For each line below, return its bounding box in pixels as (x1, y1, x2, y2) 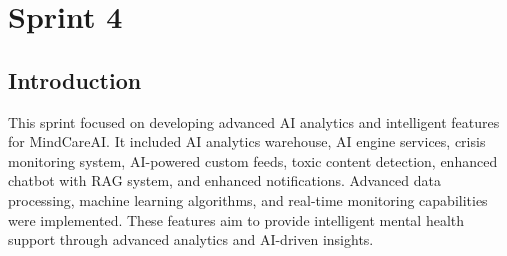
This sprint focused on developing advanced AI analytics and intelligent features (8, 111, 500, 132)
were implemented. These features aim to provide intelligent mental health (8, 209, 465, 230)
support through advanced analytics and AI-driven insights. (8, 229, 374, 250)
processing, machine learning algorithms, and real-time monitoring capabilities (8, 189, 488, 210)
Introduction (8, 64, 142, 95)
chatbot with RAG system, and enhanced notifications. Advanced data (8, 170, 441, 191)
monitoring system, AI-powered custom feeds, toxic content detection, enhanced (8, 150, 498, 171)
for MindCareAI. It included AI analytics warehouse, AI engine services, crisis (8, 131, 486, 152)
